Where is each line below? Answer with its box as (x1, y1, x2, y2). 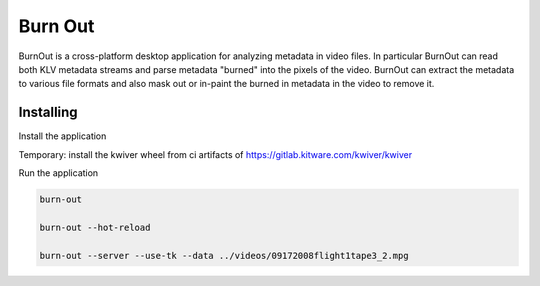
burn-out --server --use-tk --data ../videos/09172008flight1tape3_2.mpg (39, 250, 409, 261)
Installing (18, 104, 79, 121)
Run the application (18, 167, 99, 179)
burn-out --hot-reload (39, 221, 151, 233)
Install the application (18, 130, 107, 142)
